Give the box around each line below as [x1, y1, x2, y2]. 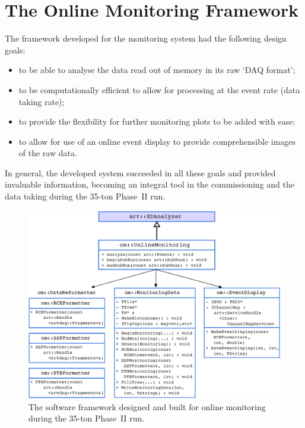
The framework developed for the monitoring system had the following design [5, 32, 287, 45]
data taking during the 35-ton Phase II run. [5, 190, 166, 202]
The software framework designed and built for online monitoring [28, 400, 266, 413]
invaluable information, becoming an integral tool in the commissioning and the [5, 178, 294, 191]
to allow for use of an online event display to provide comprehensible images [18, 135, 296, 147]
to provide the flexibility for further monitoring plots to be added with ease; [18, 115, 296, 128]
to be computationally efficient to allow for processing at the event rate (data [18, 83, 300, 96]
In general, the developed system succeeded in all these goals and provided [5, 166, 276, 179]
